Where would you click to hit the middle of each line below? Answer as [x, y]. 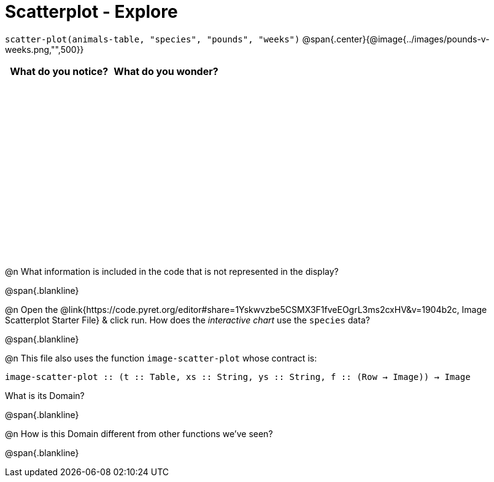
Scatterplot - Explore [91, 12]
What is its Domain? [45, 395]
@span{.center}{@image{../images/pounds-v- [396, 39]
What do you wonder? [166, 71]
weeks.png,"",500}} [44, 49]
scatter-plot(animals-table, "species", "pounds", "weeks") [152, 39]
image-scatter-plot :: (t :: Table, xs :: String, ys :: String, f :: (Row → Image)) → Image [238, 377]
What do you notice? [59, 71]
